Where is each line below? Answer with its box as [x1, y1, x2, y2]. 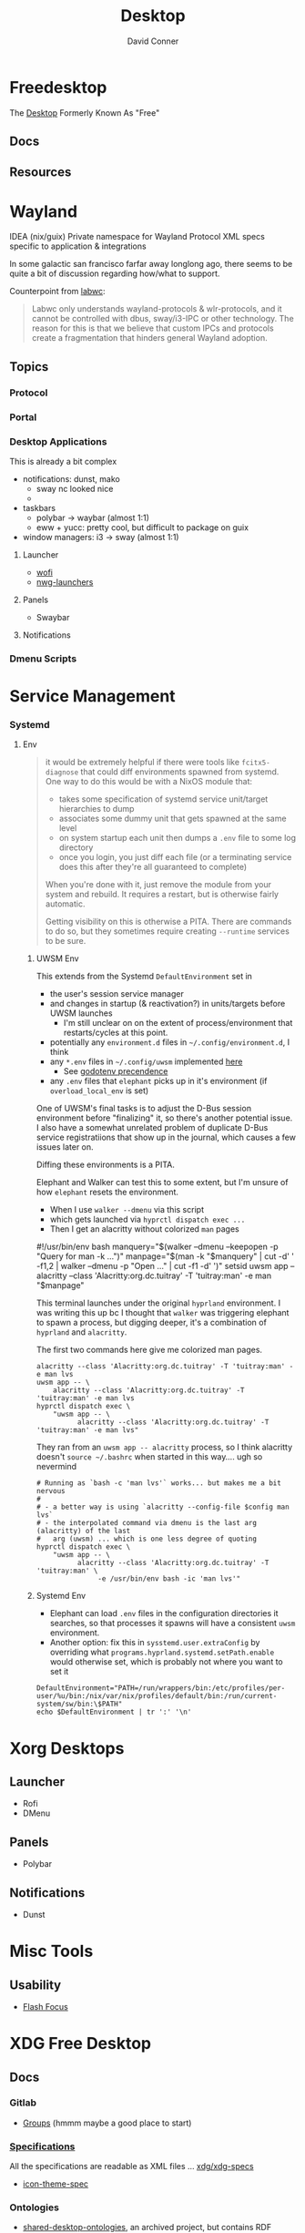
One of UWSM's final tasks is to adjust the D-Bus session [36, 1103, 252, 1114]
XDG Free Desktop [9, 2033, 152, 2054]
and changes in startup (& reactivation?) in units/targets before [49, 999, 286, 1009]
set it [49, 1666, 69, 1677]
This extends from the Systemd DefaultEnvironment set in [36, 971, 253, 982]
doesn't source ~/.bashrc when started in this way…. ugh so [36, 1451, 263, 1462]
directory [58, 842, 94, 853]
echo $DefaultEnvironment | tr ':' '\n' [36, 1707, 192, 1717]
